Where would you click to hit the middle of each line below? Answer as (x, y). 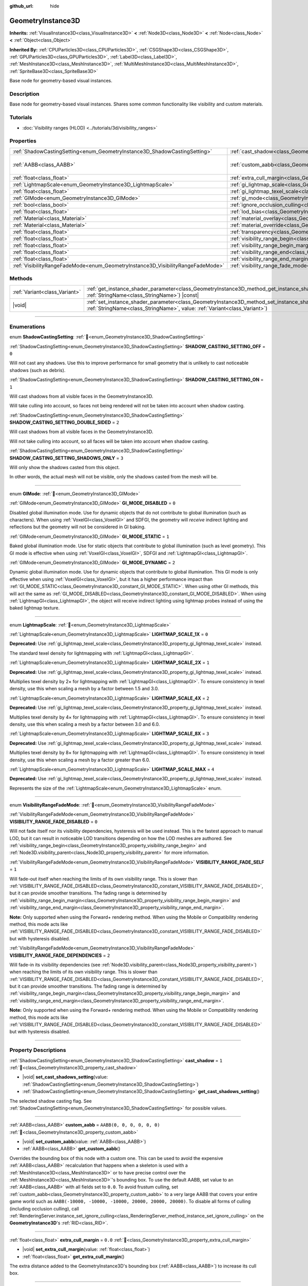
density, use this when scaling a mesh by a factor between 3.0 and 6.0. (85, 724)
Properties (23, 141)
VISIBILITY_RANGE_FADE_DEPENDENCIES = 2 (60, 955)
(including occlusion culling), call (44, 1208)
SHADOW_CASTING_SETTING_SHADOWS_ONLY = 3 (66, 458)
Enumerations (27, 327)
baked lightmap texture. (35, 608)
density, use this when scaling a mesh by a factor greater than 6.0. (80, 760)
